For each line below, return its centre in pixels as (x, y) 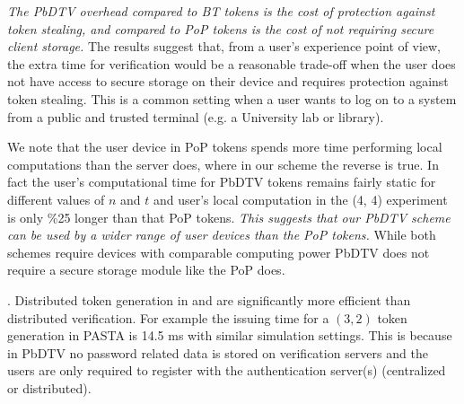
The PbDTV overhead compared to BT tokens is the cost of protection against (221, 11)
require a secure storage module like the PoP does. (146, 270)
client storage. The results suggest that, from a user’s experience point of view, (224, 46)
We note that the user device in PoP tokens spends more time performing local (225, 147)
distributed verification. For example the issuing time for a (168, 317)
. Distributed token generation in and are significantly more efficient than (209, 299)
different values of (56, 199)
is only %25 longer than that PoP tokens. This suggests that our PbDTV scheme (229, 217)
